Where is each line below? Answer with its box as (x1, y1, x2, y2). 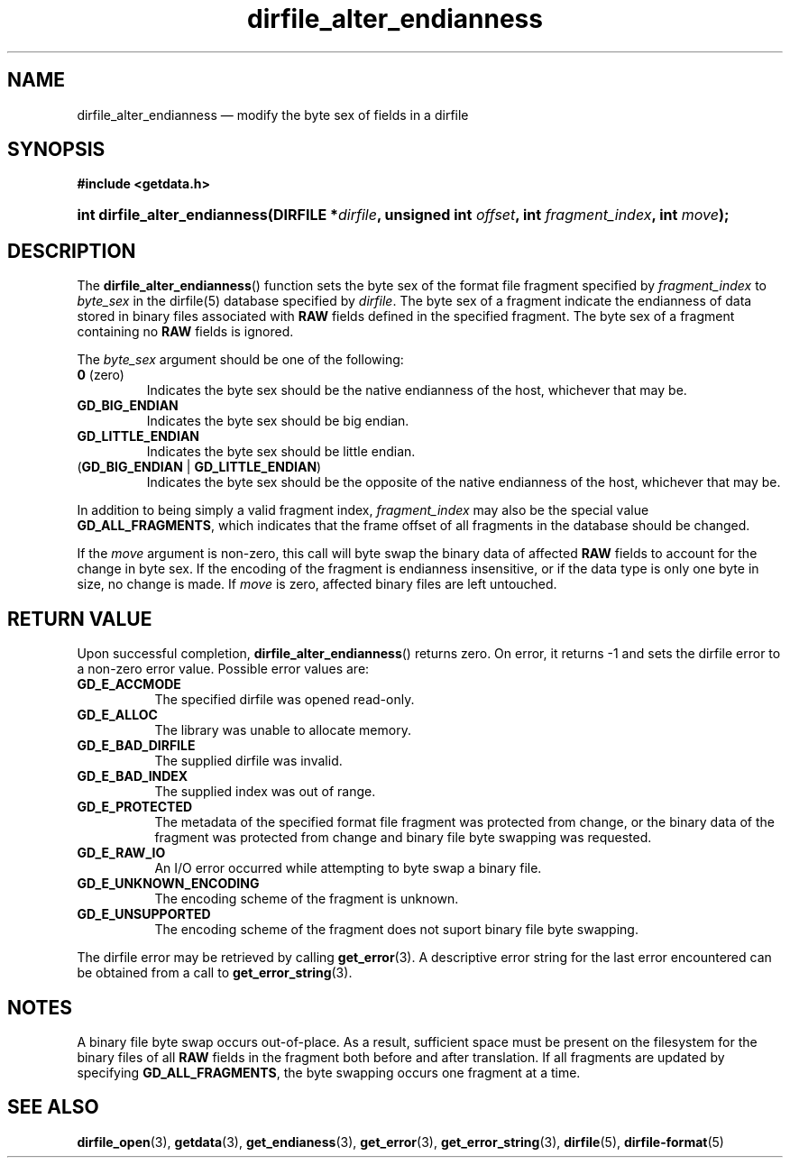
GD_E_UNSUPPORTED (77, 906, 211, 922)
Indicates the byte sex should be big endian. (146, 413, 409, 429)
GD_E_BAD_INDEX (77, 768, 188, 784)
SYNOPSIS (7, 138, 106, 161)
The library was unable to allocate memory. (154, 722, 411, 738)
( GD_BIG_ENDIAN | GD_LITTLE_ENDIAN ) (77, 459, 322, 475)
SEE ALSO (7, 1096, 99, 1119)
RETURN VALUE (7, 607, 152, 630)
